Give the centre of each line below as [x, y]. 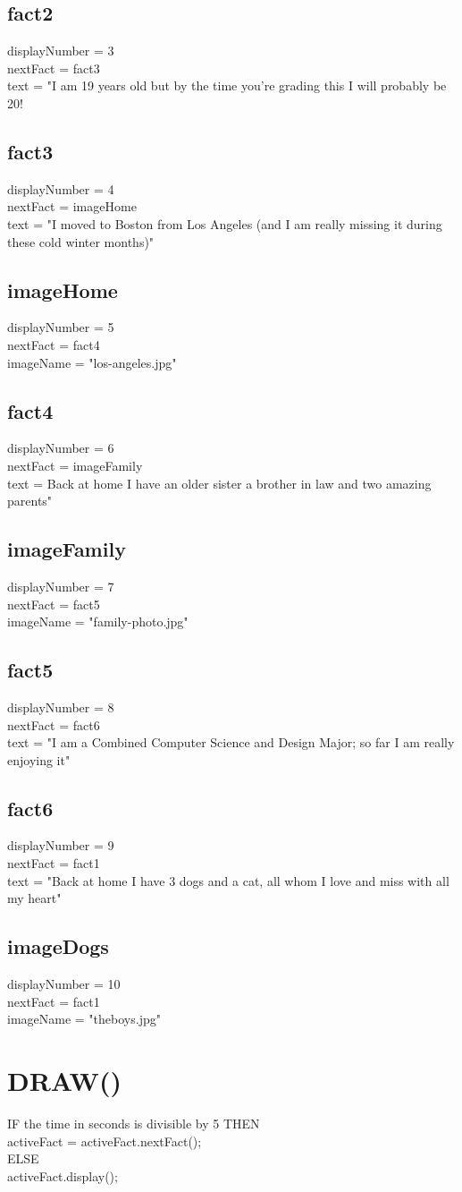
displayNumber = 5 [61, 327]
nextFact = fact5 [54, 604]
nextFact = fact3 [54, 68]
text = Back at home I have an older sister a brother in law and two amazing [219, 483]
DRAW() [64, 1081]
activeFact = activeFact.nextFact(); [105, 1141]
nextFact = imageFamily [75, 465]
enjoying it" [39, 759]
